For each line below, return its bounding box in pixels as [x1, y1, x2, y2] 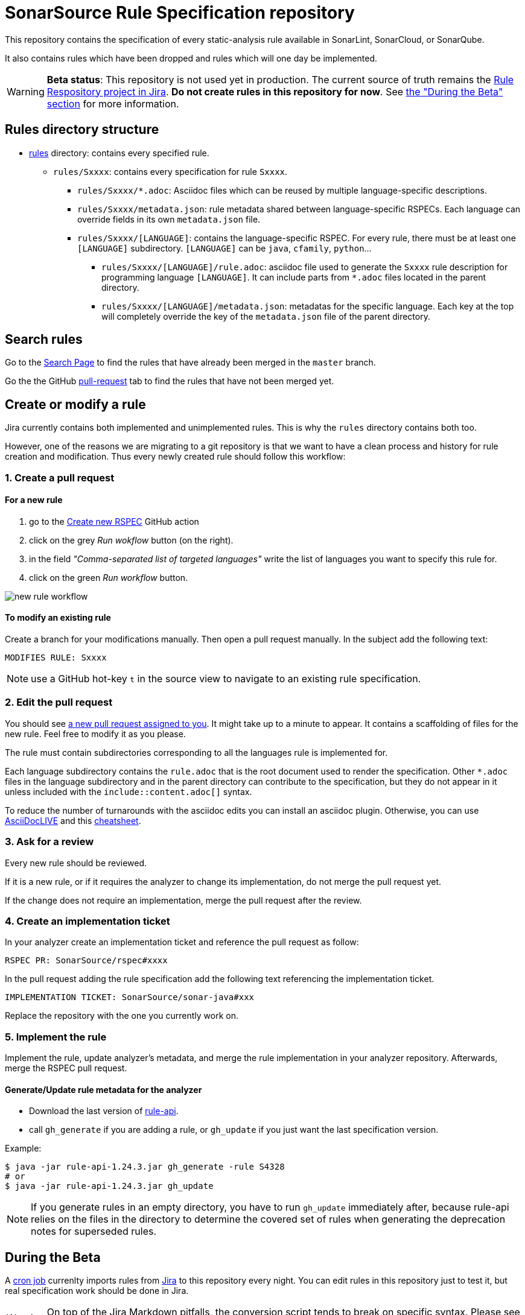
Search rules [5, 332, 83, 347]
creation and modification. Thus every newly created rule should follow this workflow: [5, 451, 346, 462]
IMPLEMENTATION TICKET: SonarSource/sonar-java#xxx [5, 992, 255, 1003]
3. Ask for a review [5, 835, 94, 848]
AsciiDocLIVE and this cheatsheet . [5, 815, 141, 826]
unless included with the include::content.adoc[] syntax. [5, 786, 252, 797]
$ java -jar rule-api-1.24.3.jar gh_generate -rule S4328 [5, 1162, 285, 1172]
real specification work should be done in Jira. [5, 1285, 189, 1296]
